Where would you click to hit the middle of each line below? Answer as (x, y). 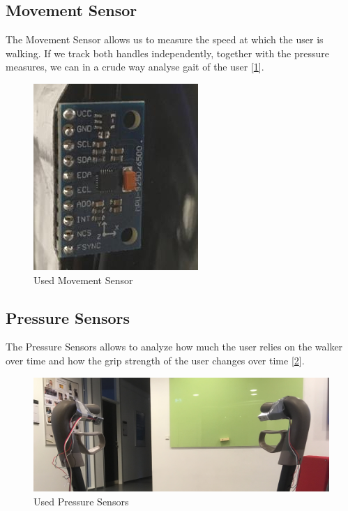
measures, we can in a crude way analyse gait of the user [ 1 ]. (135, 67)
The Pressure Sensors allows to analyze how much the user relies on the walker (174, 347)
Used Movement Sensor (83, 280)
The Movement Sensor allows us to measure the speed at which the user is (165, 39)
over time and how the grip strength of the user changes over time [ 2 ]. (155, 360)
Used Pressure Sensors (81, 501)
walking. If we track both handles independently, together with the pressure (167, 53)
